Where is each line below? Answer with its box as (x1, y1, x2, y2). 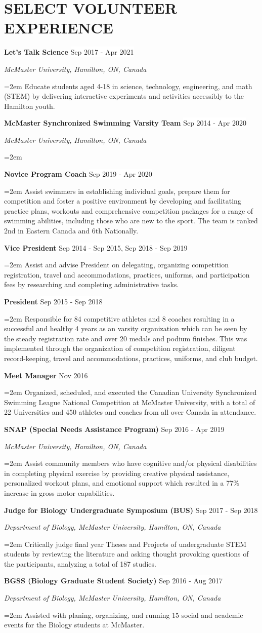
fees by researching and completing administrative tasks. (4, 279, 179, 290)
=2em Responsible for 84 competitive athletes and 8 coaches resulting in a (4, 313, 235, 324)
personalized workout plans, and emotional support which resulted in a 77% (4, 478, 239, 488)
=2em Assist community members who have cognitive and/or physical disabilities (4, 458, 257, 468)
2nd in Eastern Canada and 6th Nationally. (4, 225, 139, 236)
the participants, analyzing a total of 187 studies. (4, 558, 156, 569)
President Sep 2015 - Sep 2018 (4, 296, 103, 306)
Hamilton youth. (4, 100, 55, 111)
